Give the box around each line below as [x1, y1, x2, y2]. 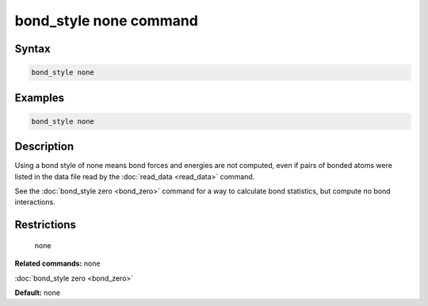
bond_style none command [14, 12, 198, 29]
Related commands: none [14, 258, 101, 269]
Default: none [14, 288, 61, 297]
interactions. [14, 197, 55, 207]
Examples [14, 91, 65, 105]
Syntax [14, 42, 51, 55]
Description [14, 140, 75, 154]
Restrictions [14, 218, 77, 231]
